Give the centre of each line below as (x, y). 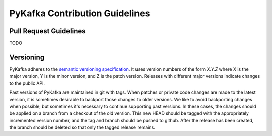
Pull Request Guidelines (47, 31)
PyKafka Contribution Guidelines (80, 13)
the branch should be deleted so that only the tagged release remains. (82, 127)
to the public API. (27, 83)
